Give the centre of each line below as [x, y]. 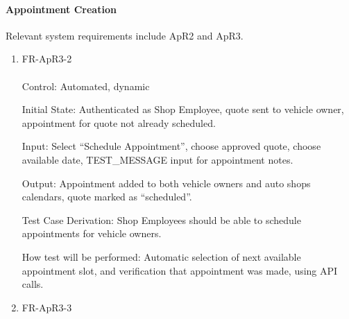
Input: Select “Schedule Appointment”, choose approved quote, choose [171, 146]
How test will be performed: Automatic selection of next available [161, 256]
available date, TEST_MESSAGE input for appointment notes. [158, 159]
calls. [33, 284]
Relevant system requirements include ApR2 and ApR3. [125, 35]
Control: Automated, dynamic [86, 86]
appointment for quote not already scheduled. [119, 122]
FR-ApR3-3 [47, 307]
